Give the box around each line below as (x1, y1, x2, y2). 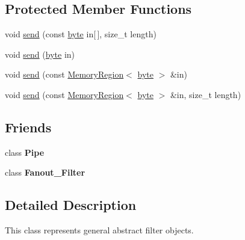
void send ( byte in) (5, 48, 75, 60)
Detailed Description (5, 195, 137, 214)
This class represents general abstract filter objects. (5, 224, 194, 236)
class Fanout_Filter (5, 166, 85, 179)
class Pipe (5, 146, 45, 158)
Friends (5, 117, 52, 136)
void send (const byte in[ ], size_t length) (5, 28, 157, 40)
